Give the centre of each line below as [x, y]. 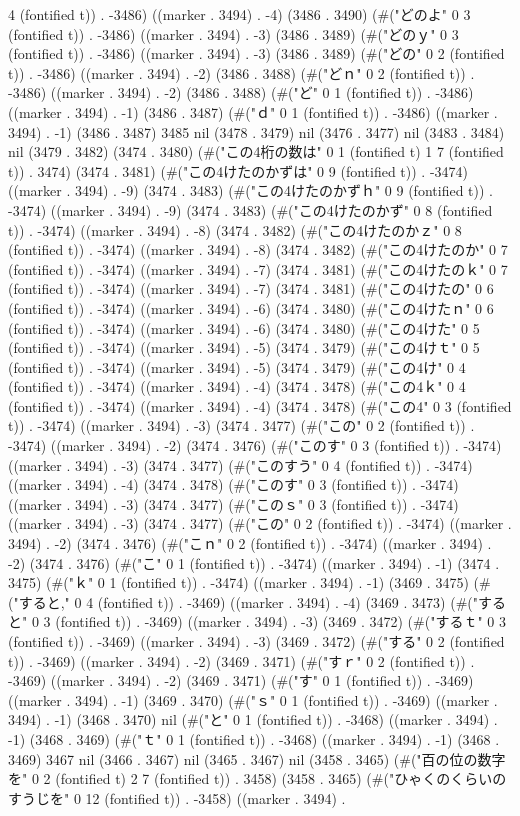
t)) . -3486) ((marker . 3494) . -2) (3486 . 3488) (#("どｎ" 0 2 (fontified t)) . [241, 72]
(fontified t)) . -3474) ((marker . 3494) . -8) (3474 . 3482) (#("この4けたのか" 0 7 [258, 249]
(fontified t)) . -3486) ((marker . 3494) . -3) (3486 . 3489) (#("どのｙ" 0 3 [233, 33]
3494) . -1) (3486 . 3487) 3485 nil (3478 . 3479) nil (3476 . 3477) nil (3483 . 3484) [256, 131]
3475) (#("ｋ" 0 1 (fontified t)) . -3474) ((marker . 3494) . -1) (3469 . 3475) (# [249, 582]
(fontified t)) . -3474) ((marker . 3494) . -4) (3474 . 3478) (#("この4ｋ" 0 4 [237, 386]
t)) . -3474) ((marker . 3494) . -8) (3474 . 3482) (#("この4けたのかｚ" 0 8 [235, 229]
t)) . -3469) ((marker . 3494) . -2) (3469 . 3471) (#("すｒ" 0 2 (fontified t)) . [241, 660]
